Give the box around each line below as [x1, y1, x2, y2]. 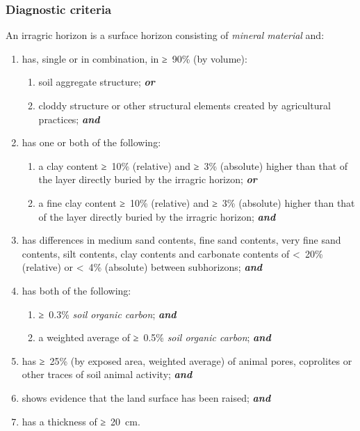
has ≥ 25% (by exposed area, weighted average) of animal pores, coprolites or [22, 353, 352, 368]
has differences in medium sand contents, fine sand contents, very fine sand [22, 233, 341, 247]
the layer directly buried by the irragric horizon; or [38, 172, 257, 187]
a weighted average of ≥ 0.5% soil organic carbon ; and [38, 330, 271, 345]
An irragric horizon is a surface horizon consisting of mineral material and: [6, 28, 325, 42]
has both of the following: [22, 283, 131, 297]
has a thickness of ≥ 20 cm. [22, 414, 140, 428]
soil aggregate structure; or [38, 75, 155, 89]
